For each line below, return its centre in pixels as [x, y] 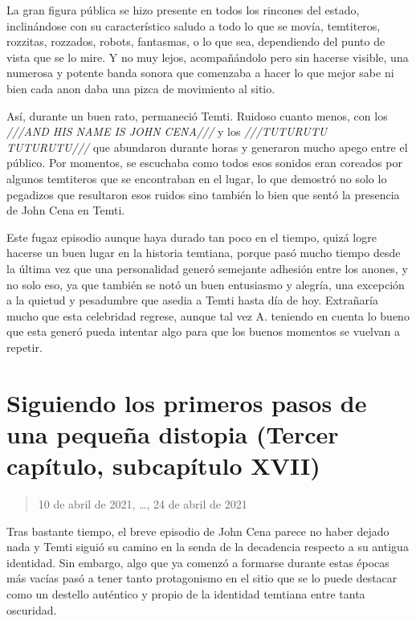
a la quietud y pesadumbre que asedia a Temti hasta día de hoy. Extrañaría [192, 300]
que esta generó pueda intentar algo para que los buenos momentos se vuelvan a [204, 331]
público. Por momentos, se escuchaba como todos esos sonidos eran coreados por [204, 163]
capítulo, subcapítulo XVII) [163, 466]
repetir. [24, 347]
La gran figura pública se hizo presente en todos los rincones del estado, [183, 10]
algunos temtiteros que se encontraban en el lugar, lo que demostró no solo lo [197, 178]
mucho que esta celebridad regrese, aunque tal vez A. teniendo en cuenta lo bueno [208, 315]
